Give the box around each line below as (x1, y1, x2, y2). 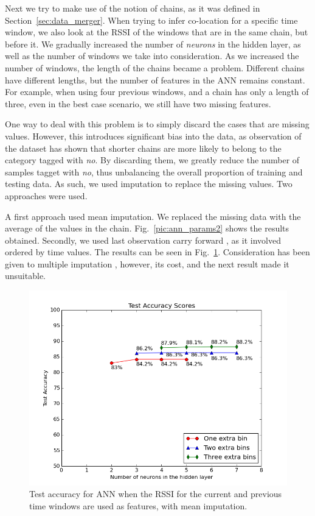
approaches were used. (5, 189, 88, 202)
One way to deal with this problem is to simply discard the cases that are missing (5, 118, 310, 130)
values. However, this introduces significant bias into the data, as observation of (5, 129, 302, 142)
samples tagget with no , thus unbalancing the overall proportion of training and (5, 165, 303, 178)
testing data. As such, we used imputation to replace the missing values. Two (5, 177, 292, 190)
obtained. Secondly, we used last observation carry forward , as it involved (5, 233, 281, 246)
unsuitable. (5, 269, 46, 282)
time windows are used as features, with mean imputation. (29, 499, 247, 512)
